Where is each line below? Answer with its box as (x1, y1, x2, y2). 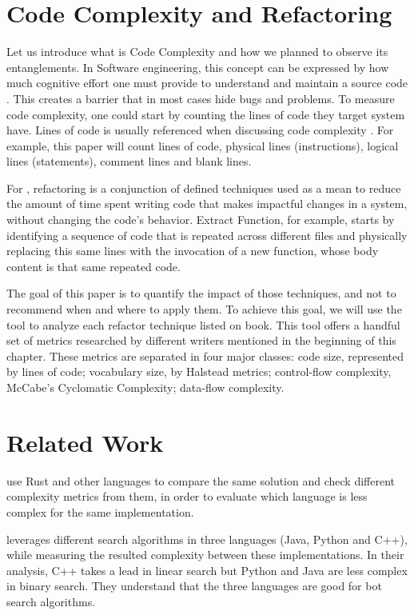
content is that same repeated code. (6, 258, 181, 274)
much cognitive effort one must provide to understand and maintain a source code (6, 74, 408, 91)
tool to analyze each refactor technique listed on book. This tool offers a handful (6, 316, 400, 333)
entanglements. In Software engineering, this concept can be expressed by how (6, 58, 389, 75)
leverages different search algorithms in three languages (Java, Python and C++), (6, 530, 408, 547)
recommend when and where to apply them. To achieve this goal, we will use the (6, 301, 402, 317)
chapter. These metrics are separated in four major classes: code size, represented (6, 347, 404, 364)
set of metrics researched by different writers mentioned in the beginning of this (6, 332, 396, 349)
